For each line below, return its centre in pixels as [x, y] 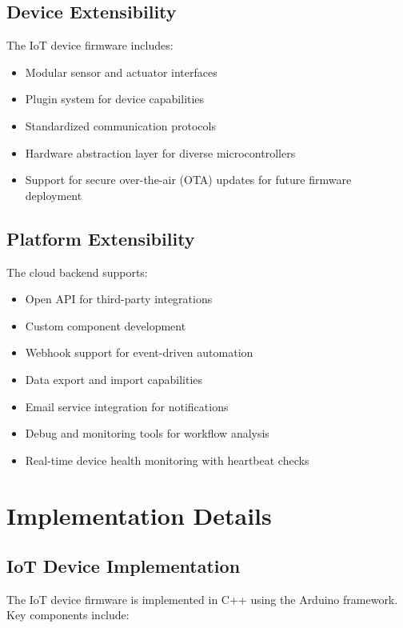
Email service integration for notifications [127, 406]
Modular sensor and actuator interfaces [121, 72]
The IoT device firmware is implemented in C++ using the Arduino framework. [202, 599]
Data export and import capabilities [114, 379]
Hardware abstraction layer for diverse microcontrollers [160, 152]
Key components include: [68, 615]
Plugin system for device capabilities [115, 99]
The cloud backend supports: [77, 272]
